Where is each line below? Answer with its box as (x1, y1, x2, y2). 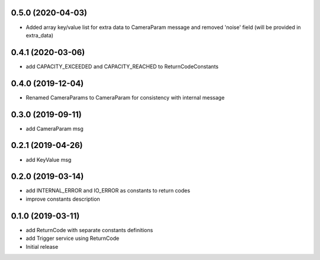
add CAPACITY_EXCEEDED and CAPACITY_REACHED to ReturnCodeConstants (25, 63, 219, 70)
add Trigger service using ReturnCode (25, 235, 120, 242)
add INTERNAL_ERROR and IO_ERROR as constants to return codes (25, 187, 191, 194)
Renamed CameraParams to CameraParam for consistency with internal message (25, 94, 225, 101)
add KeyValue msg (25, 156, 72, 163)
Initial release (25, 243, 59, 250)
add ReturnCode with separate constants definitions (25, 226, 153, 233)
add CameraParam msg (25, 125, 84, 132)
